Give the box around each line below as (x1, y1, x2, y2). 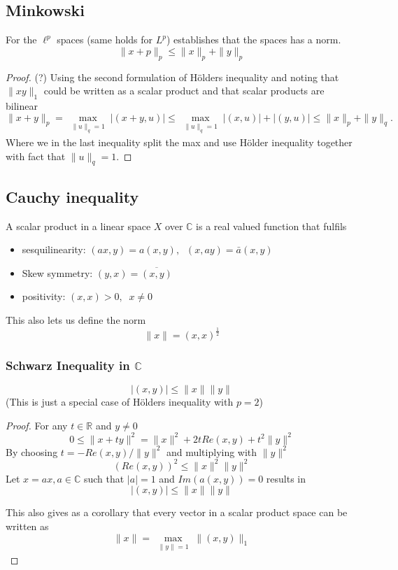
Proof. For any (6, 418, 68, 432)
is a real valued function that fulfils (196, 218, 347, 233)
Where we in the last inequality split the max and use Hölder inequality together (6, 134, 353, 149)
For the (6, 32, 37, 47)
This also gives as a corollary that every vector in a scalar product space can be (6, 505, 348, 520)
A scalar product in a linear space (6, 218, 151, 233)
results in (266, 471, 306, 485)
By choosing (6, 444, 58, 459)
